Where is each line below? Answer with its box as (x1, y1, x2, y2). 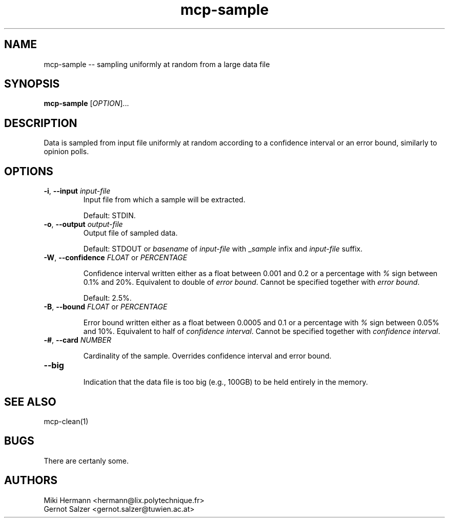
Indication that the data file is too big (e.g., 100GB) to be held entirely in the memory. (83, 378, 368, 387)
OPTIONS (4, 164, 53, 178)
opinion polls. (44, 147, 89, 156)
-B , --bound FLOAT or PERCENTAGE (44, 302, 168, 311)
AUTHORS (4, 474, 58, 487)
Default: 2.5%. (83, 294, 132, 303)
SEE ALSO (4, 395, 56, 408)
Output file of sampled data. (83, 228, 178, 238)
